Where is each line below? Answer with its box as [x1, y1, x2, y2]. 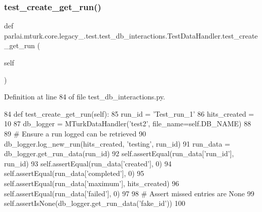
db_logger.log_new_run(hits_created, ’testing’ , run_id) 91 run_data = [4, 138, 231, 149]
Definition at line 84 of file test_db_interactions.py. [4, 91, 165, 102]
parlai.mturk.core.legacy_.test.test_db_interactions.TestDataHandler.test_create [4, 30, 258, 41]
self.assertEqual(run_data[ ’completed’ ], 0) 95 [4, 168, 144, 179]
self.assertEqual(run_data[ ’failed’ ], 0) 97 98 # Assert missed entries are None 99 [4, 188, 254, 198]
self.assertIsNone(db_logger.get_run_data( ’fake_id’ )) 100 [4, 198, 185, 208]
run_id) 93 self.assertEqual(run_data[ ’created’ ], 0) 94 [4, 158, 172, 168]
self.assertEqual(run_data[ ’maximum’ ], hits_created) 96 [4, 178, 179, 188]
